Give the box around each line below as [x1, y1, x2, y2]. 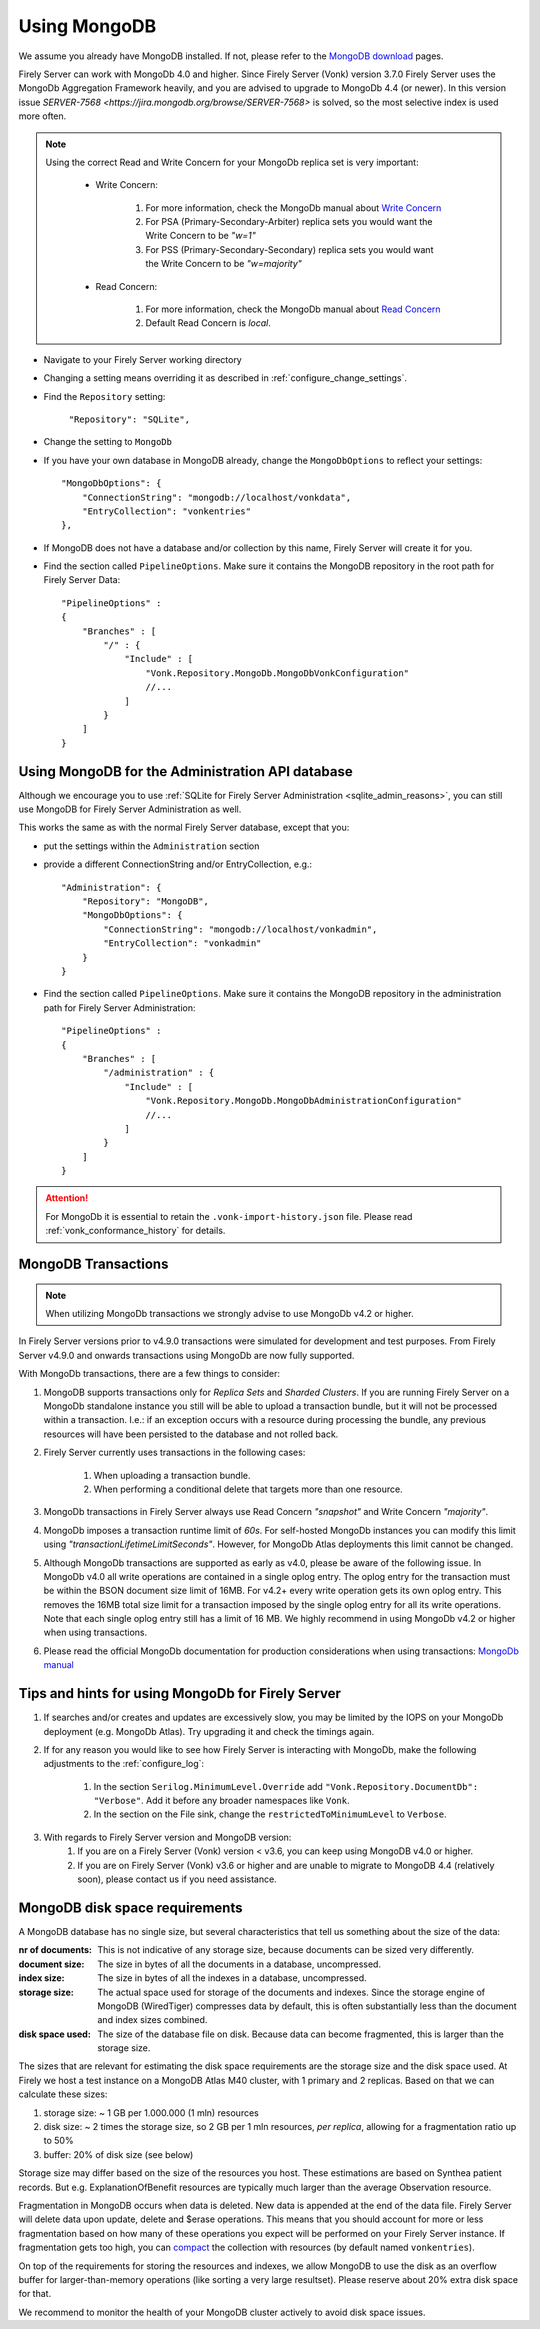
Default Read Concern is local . [145, 317, 272, 329]
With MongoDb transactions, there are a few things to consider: [18, 1368, 280, 1380]
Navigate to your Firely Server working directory [43, 353, 242, 365]
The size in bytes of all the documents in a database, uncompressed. [97, 1958, 382, 1970]
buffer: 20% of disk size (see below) [43, 2148, 194, 2160]
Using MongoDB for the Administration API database [18, 763, 354, 780]
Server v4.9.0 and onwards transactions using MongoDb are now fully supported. [18, 1349, 355, 1361]
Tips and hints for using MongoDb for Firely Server [18, 1685, 342, 1702]
